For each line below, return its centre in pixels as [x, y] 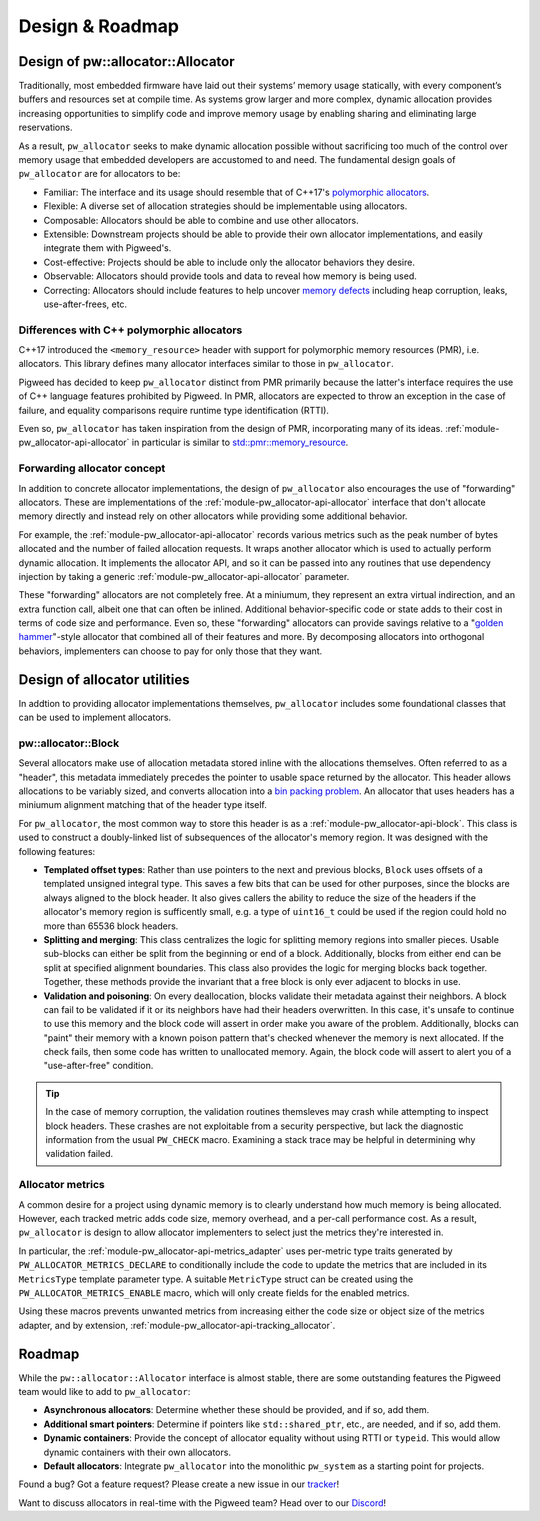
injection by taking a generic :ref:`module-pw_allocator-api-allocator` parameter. [184, 576]
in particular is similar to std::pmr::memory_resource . [240, 442]
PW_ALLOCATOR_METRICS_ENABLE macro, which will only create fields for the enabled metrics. [214, 1292]
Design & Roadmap [99, 26]
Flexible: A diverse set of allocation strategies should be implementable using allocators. [225, 206]
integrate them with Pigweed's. [107, 248]
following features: [57, 851]
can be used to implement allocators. [95, 717]
